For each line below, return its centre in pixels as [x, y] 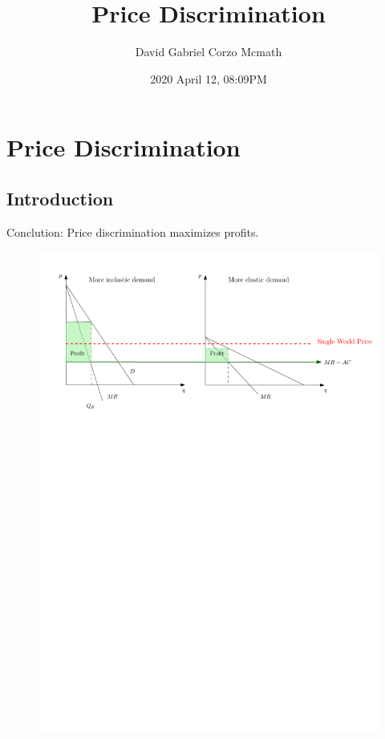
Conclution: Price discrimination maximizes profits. [133, 231]
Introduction [60, 198]
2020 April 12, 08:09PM [209, 78]
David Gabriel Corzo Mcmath [209, 52]
